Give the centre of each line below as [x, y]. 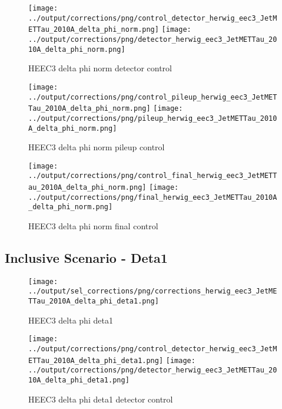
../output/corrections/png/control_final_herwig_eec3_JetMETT [153, 176]
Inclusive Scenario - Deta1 [86, 258]
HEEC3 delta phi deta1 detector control [101, 399]
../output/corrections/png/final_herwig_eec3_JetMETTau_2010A [153, 197]
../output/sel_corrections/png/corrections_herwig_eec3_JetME [153, 291]
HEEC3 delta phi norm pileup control [97, 147]
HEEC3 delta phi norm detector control [100, 68]
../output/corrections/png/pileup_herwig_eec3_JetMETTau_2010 [153, 118]
